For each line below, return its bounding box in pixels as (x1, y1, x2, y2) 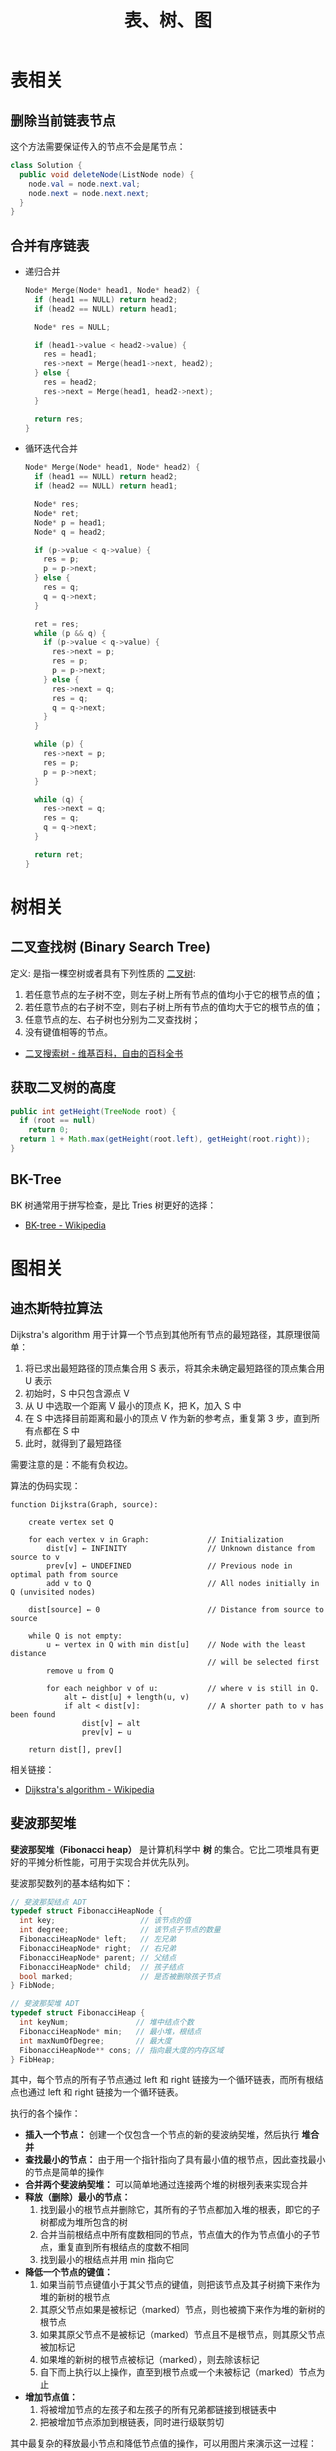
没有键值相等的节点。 (24, 1026, 113, 1038)
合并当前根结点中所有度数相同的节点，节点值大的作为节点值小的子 (39, 2229, 312, 2241)
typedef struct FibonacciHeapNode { (10, 1906, 163, 1916)
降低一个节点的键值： (24, 2266, 113, 2278)
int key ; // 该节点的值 (19, 1916, 192, 1926)
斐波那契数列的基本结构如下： (10, 1877, 133, 1889)
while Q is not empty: (28, 1631, 123, 1641)
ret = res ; (34, 619, 80, 629)
